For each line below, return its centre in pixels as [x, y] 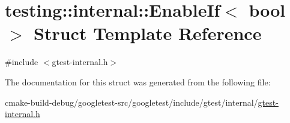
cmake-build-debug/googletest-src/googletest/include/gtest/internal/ [131, 102]
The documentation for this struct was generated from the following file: [138, 82]
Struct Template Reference [148, 33]
